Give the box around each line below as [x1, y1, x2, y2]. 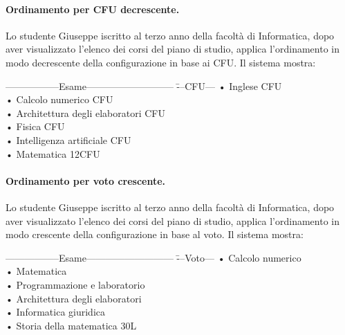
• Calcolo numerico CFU [6, 92, 113, 107]
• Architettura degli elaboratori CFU [6, 105, 165, 120]
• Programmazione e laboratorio [6, 277, 145, 291]
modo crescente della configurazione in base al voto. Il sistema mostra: [6, 227, 304, 242]
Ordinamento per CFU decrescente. [6, 1, 180, 16]
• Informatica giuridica [6, 305, 105, 319]
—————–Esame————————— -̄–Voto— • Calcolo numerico [6, 250, 301, 264]
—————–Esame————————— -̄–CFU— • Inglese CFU [6, 78, 282, 93]
